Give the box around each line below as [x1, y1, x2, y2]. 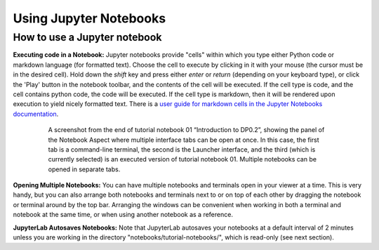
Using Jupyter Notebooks [13, 11, 166, 26]
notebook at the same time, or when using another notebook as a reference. [13, 211, 233, 219]
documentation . [13, 110, 59, 118]
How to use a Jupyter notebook [13, 31, 162, 44]
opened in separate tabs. [48, 165, 121, 173]
